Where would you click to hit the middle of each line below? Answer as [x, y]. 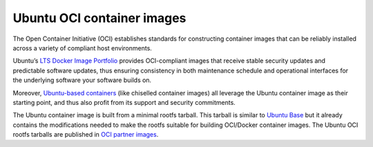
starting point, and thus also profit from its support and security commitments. [124, 102]
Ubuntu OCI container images [99, 18]
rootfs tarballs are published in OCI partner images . [86, 135]
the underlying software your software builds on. [82, 80]
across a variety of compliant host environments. [82, 48]
